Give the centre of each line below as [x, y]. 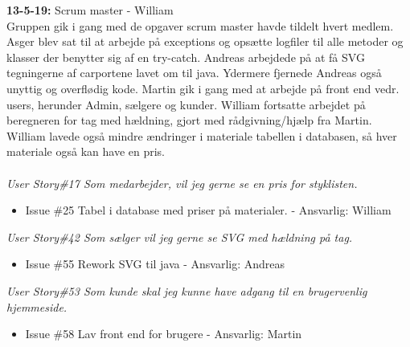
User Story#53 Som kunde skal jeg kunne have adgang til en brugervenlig [187, 290]
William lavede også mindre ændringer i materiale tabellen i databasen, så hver [202, 135]
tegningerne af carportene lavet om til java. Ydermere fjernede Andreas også [194, 73]
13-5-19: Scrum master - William [90, 10]
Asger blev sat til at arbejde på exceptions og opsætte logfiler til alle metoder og [205, 41]
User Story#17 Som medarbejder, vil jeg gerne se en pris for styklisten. [182, 183]
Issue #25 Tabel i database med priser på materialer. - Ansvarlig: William [208, 210]
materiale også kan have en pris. [86, 151]
